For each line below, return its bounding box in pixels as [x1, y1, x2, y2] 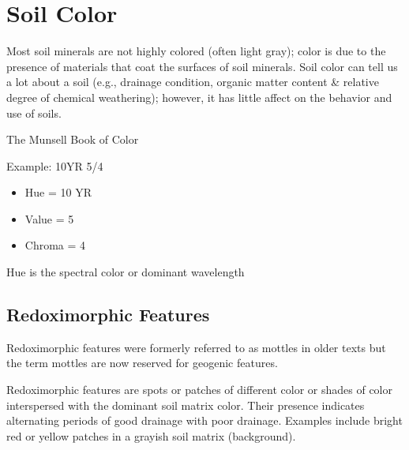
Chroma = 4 [24, 237, 86, 253]
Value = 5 [24, 210, 74, 227]
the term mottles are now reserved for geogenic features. [6, 354, 278, 371]
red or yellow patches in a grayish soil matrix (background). [6, 427, 296, 444]
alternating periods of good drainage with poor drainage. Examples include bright [6, 412, 403, 429]
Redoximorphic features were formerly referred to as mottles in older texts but [6, 339, 386, 355]
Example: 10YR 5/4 [6, 157, 103, 174]
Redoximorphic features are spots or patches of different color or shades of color [6, 381, 392, 398]
